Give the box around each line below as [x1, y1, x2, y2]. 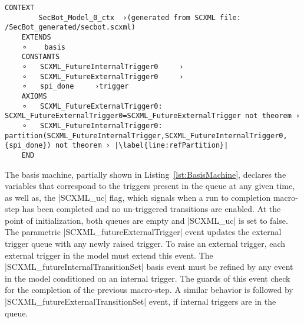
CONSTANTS [21, 53, 60, 61]
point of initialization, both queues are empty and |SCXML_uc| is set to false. [5, 214, 288, 226]
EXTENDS [21, 32, 51, 41]
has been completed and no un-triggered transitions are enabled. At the [22, 203, 281, 215]
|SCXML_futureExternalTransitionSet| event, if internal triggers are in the [5, 295, 276, 308]
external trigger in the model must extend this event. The [5, 249, 213, 261]
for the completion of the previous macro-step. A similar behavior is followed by [5, 283, 293, 296]
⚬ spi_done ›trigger [21, 82, 129, 91]
